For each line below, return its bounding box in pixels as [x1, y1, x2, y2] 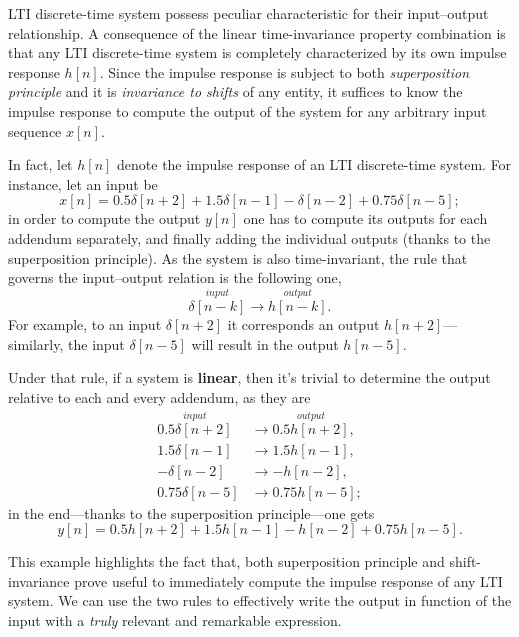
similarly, [8, 333, 64, 354]
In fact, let [8, 154, 73, 175]
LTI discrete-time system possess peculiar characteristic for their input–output [8, 3, 489, 23]
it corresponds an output [227, 313, 380, 334]
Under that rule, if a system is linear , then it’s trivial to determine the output [8, 367, 491, 388]
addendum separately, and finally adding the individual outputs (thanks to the [8, 227, 491, 248]
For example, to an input [8, 313, 162, 334]
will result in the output [191, 333, 339, 354]
